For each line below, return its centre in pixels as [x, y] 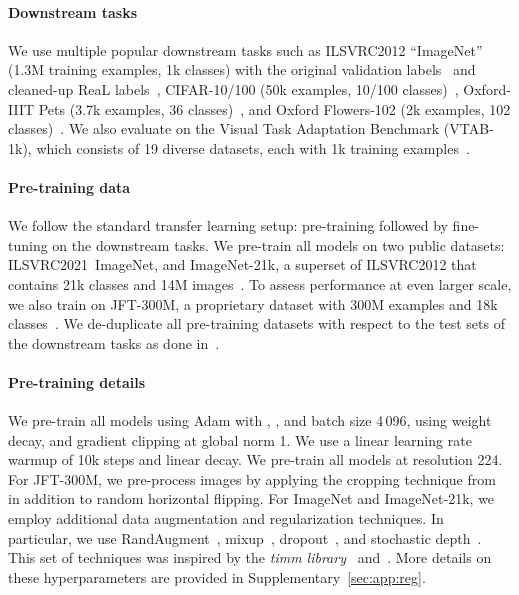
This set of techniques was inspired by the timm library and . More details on [250, 557]
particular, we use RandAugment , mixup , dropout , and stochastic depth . [245, 537]
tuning [28, 244]
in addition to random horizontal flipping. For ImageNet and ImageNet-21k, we [251, 498]
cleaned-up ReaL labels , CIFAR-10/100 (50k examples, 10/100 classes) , [233, 88]
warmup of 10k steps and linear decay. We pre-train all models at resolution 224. [255, 459]
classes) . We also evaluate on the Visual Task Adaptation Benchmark [224, 128]
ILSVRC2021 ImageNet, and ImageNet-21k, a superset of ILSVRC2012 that [242, 264]
